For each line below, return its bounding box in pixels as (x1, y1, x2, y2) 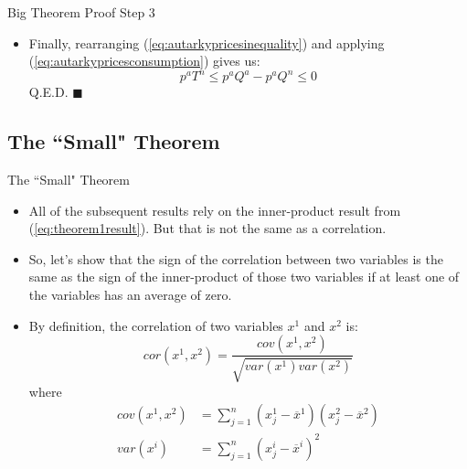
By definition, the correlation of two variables (28, 315, 283, 335)
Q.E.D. (28, 82, 69, 101)
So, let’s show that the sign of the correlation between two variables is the (28, 249, 443, 268)
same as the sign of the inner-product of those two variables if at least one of (28, 267, 460, 286)
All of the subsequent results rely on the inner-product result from (28, 200, 401, 219)
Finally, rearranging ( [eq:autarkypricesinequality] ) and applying (28, 33, 385, 52)
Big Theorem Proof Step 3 (7, 3, 155, 21)
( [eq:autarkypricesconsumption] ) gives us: (28, 51, 260, 70)
